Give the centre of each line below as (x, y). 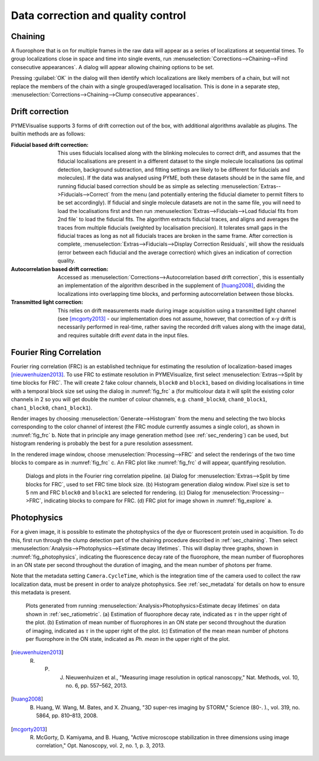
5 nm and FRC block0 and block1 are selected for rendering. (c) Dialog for (118, 493)
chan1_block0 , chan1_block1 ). (52, 408)
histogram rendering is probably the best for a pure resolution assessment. (102, 443)
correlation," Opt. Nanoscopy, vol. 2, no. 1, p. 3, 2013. (101, 746)
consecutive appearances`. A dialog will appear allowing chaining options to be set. (113, 67)
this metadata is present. (41, 592)
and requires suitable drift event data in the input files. (123, 335)
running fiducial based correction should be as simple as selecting (138, 186)
